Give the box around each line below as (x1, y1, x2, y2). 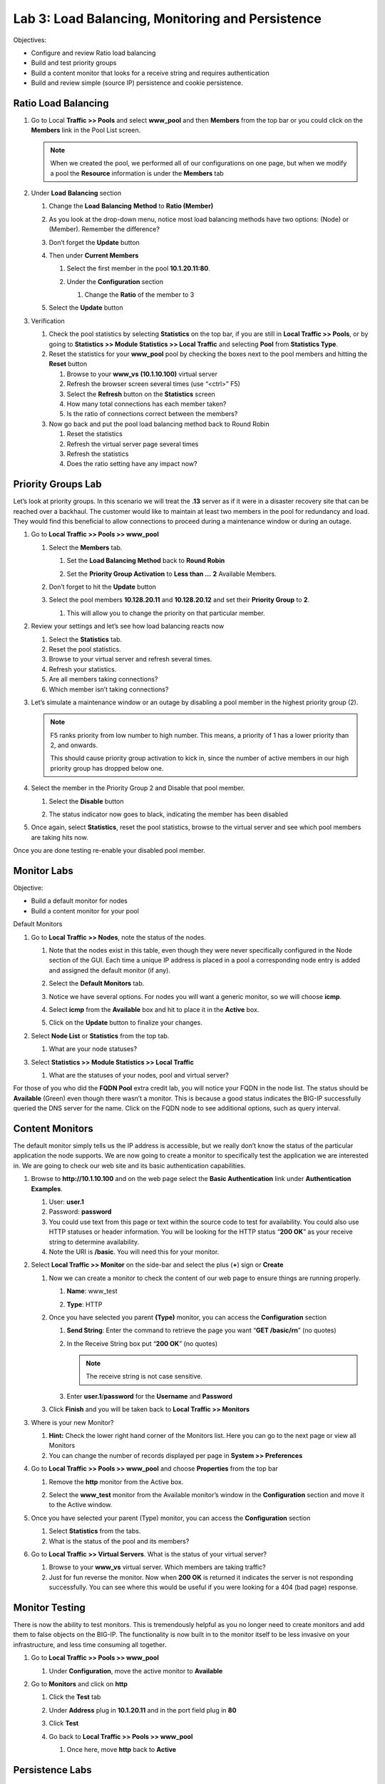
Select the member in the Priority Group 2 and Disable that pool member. (31, 784, 245, 792)
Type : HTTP (66, 1299, 103, 1309)
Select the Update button (48, 303, 124, 312)
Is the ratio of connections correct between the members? (66, 410, 238, 418)
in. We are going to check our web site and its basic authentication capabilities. (13, 1161, 246, 1170)
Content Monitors (13, 1122, 94, 1135)
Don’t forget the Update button (48, 238, 140, 246)
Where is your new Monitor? (31, 1418, 114, 1426)
